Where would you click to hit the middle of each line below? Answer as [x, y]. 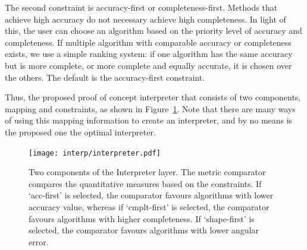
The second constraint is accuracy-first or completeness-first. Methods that [141, 7]
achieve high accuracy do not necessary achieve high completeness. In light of [145, 19]
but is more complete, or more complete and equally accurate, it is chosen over [148, 65]
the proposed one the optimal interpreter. [80, 132]
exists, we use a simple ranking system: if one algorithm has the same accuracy [149, 54]
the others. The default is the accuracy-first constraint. [105, 77]
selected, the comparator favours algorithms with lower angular [144, 230]
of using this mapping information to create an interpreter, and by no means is [149, 120]
